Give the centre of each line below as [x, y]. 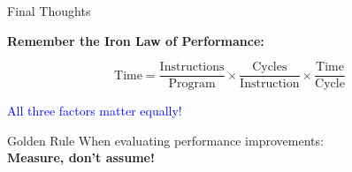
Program [192, 84]
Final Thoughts [49, 11]
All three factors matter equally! [95, 111]
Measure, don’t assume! [81, 157]
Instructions [192, 67]
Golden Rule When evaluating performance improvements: [165, 140]
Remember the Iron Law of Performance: [136, 40]
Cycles [270, 67]
